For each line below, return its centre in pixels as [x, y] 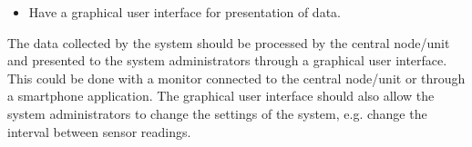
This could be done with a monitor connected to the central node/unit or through [236, 78]
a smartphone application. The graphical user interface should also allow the [221, 96]
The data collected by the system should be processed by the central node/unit [229, 42]
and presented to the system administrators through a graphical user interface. [227, 60]
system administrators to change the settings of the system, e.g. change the [217, 113]
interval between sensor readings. [99, 131]
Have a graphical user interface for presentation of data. [185, 12]
